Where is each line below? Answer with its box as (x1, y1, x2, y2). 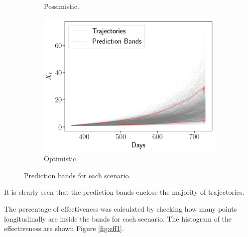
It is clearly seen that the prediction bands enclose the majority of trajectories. (4, 187, 245, 197)
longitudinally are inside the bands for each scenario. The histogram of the (4, 213, 232, 224)
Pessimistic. (44, 1, 79, 11)
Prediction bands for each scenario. (24, 170, 131, 180)
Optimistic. (44, 153, 78, 164)
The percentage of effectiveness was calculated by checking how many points (4, 204, 237, 214)
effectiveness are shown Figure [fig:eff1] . (4, 223, 124, 234)
